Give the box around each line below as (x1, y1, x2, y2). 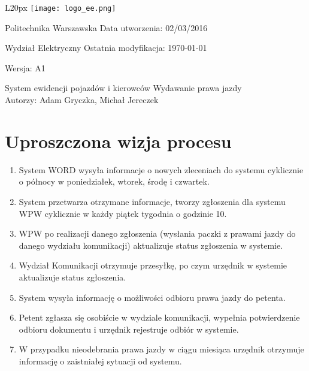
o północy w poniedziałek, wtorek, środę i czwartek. (19, 175, 210, 188)
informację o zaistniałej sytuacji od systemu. (19, 354, 182, 367)
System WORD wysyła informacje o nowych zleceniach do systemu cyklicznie (19, 163, 304, 176)
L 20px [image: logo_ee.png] (5, 1, 116, 13)
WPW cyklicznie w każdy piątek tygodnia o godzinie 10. (19, 207, 227, 219)
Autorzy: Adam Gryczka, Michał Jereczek (5, 93, 159, 106)
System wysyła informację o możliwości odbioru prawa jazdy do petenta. (19, 291, 286, 303)
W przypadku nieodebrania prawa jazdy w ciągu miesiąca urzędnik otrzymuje (19, 343, 304, 355)
